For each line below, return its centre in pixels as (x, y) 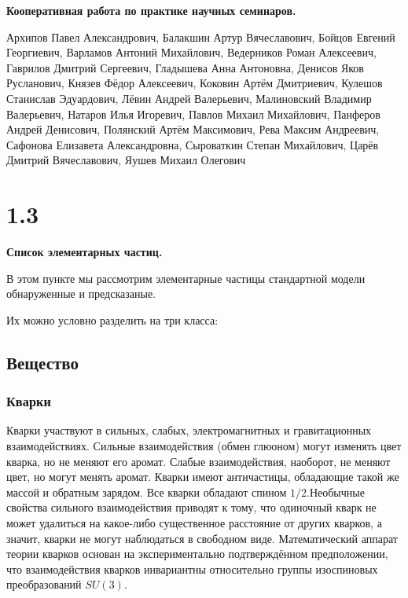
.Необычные (336, 492)
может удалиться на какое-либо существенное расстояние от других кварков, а (194, 523)
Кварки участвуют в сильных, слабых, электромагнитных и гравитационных (189, 430)
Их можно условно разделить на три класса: (112, 319)
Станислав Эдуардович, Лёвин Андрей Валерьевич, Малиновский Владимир (189, 98)
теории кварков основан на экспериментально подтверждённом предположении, (197, 554)
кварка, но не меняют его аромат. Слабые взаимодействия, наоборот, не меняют (198, 461)
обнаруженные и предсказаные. (81, 293)
